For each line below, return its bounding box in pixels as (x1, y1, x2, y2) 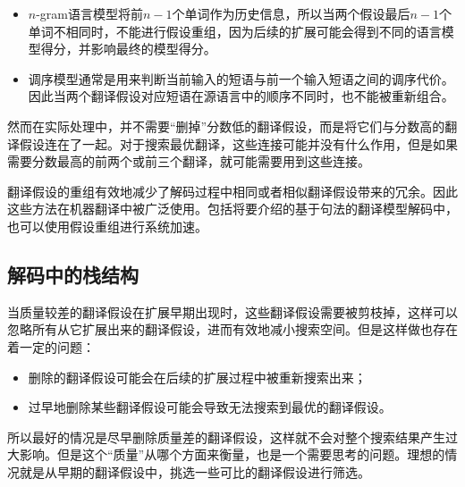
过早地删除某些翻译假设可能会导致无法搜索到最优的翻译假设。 (28, 398, 392, 416)
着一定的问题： (7, 337, 95, 356)
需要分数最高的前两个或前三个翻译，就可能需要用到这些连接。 (7, 152, 370, 171)
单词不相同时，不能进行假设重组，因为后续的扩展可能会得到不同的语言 (28, 21, 442, 40)
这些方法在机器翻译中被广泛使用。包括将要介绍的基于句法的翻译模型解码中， (7, 199, 458, 218)
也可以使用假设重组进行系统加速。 (7, 216, 207, 235)
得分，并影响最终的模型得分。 (40, 39, 216, 58)
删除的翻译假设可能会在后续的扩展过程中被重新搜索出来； (28, 367, 367, 386)
